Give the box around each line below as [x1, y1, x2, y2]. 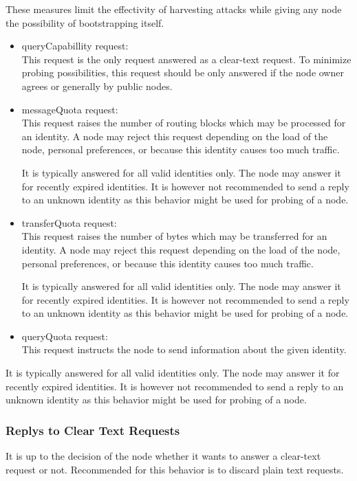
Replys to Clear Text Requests [6, 421, 180, 438]
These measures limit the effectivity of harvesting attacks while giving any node [6, 2, 342, 16]
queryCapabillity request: [21, 38, 129, 53]
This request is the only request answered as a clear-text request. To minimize [21, 52, 351, 66]
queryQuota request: [21, 328, 108, 343]
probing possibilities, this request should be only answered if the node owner [21, 65, 344, 80]
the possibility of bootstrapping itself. [6, 15, 164, 30]
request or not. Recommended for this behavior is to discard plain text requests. [6, 462, 344, 476]
